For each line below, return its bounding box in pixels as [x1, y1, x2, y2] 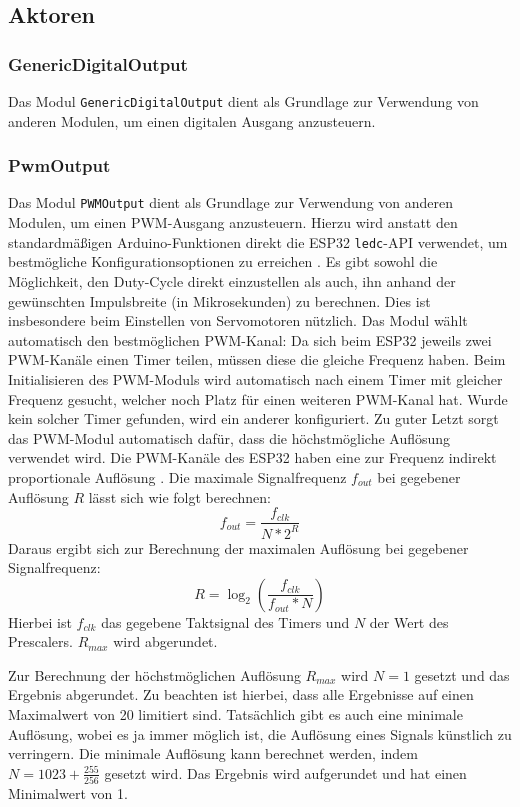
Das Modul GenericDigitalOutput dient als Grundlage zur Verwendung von [8, 91, 479, 111]
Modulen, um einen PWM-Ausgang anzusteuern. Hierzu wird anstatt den [8, 212, 458, 233]
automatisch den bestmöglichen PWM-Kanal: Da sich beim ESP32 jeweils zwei [8, 329, 492, 350]
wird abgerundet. [113, 631, 218, 652]
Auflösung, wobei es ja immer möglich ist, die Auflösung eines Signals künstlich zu [8, 723, 512, 744]
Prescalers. [8, 631, 73, 652]
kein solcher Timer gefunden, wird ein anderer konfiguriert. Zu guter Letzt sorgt [8, 408, 499, 429]
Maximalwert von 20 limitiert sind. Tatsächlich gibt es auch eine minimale [8, 704, 463, 725]
